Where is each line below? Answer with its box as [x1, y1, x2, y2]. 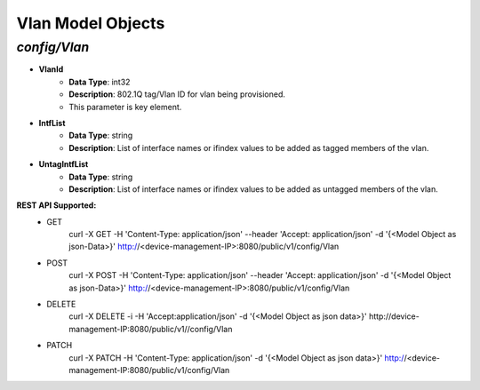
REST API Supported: [16, 200, 97, 211]
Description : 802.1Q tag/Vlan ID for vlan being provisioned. [68, 89, 286, 99]
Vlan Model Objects [16, 13, 165, 33]
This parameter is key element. [68, 101, 182, 112]
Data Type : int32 [68, 76, 131, 87]
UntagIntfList [38, 159, 89, 170]
